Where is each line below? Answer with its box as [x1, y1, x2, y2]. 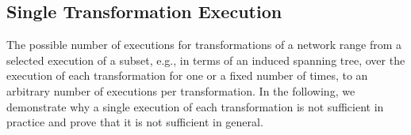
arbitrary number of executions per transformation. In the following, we [6, 82, 355, 99]
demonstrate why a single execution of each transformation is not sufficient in [6, 98, 384, 114]
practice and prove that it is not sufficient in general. [6, 114, 263, 130]
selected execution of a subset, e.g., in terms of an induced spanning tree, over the [6, 51, 405, 68]
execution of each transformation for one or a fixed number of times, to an [6, 67, 368, 84]
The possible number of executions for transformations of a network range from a [6, 36, 402, 53]
